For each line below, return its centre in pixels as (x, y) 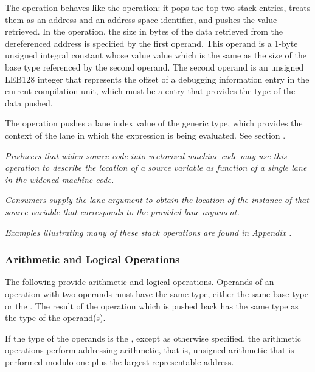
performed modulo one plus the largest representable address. (119, 361)
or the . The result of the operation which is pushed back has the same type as (152, 305)
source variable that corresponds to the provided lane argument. (122, 211)
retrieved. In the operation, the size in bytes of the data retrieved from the (144, 31)
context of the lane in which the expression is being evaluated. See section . (145, 135)
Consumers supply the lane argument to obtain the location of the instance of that (157, 200)
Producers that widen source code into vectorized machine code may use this (146, 155)
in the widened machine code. (60, 179)
